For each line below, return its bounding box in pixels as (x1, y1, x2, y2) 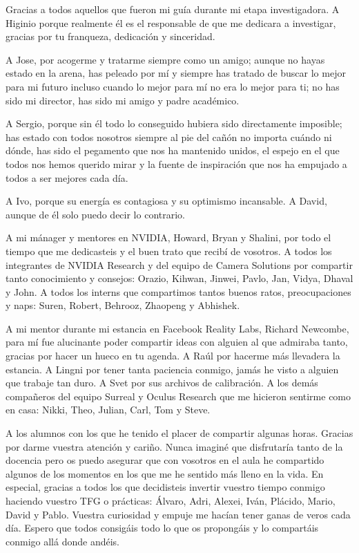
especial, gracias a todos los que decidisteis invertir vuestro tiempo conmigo (6, 480, 325, 494)
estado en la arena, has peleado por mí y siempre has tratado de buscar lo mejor (6, 66, 346, 80)
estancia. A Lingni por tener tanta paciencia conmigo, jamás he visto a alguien (6, 362, 339, 376)
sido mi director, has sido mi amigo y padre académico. (6, 93, 240, 107)
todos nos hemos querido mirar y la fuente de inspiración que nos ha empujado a (6, 156, 347, 171)
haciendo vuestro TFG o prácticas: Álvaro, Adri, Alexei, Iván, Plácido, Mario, (6, 494, 336, 507)
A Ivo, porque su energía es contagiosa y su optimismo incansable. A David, (6, 194, 327, 208)
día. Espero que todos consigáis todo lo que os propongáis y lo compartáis (6, 521, 319, 535)
